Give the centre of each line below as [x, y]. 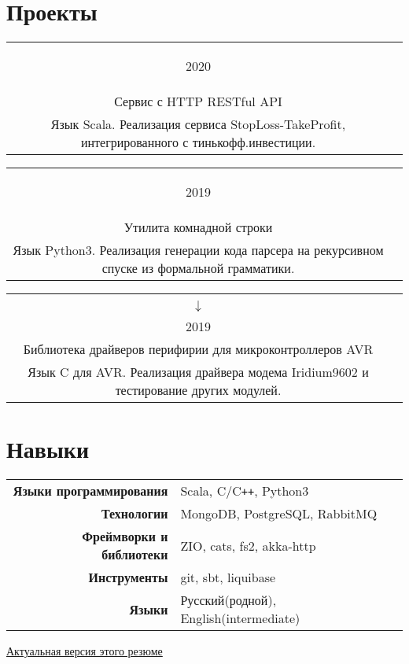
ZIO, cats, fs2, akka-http [248, 545]
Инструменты [128, 577]
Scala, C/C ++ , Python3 [245, 491]
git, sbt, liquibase [228, 577]
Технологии [134, 514]
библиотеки [135, 555]
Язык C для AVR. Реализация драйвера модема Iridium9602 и [198, 372]
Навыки [48, 449]
